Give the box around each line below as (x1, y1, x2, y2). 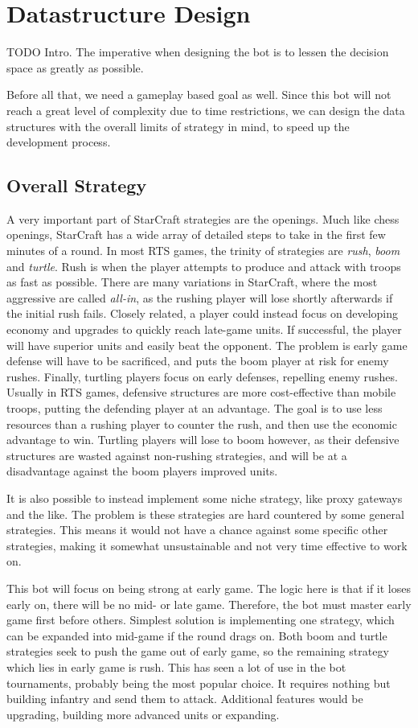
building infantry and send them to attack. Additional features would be (6, 690, 363, 707)
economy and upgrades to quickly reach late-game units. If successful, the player (6, 321, 402, 338)
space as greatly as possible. (6, 59, 144, 76)
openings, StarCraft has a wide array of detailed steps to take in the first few (6, 226, 386, 243)
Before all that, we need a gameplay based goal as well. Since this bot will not (6, 86, 391, 103)
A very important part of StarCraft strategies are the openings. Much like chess (6, 210, 400, 227)
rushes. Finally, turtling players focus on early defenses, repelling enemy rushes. (6, 368, 398, 385)
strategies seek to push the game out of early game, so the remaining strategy (6, 643, 389, 660)
